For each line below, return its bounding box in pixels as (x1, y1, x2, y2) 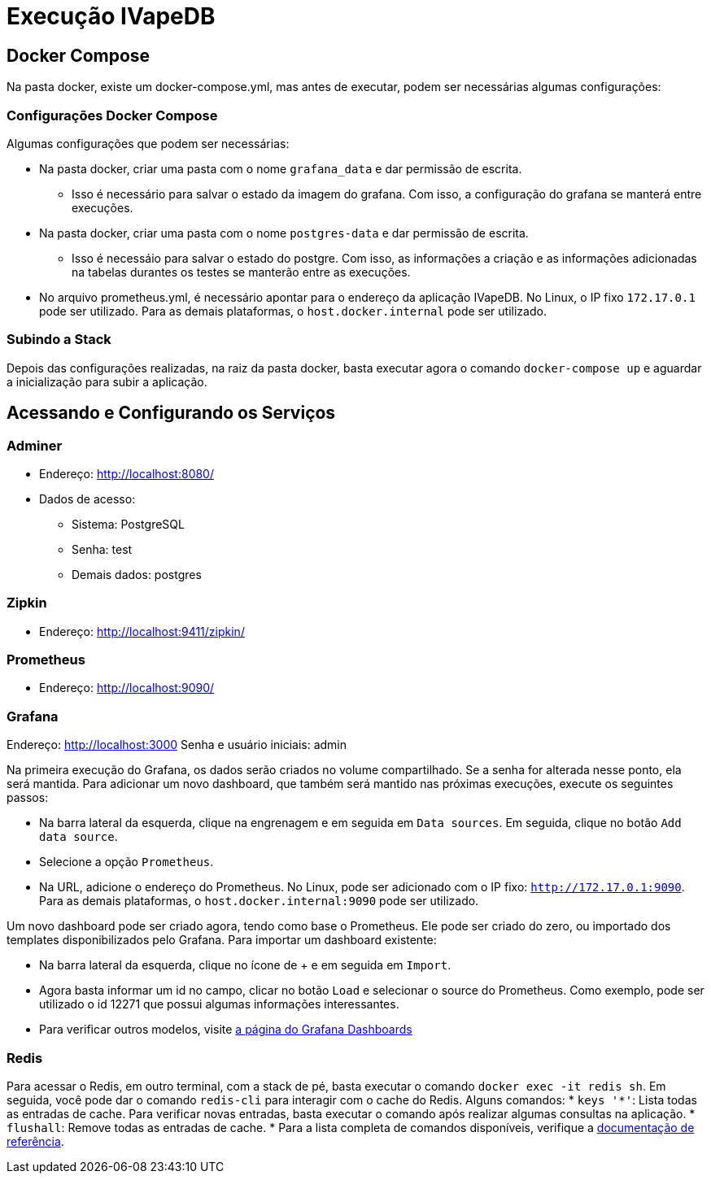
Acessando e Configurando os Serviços (7, 403, 336, 424)
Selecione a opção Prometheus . (39, 855, 214, 869)
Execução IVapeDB (7, 2, 216, 30)
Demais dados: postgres (72, 567, 202, 581)
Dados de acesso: (39, 491, 136, 506)
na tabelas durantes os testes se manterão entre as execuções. (72, 264, 411, 279)
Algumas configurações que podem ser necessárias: (7, 136, 290, 150)
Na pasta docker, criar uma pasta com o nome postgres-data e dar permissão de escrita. (39, 225, 529, 240)
